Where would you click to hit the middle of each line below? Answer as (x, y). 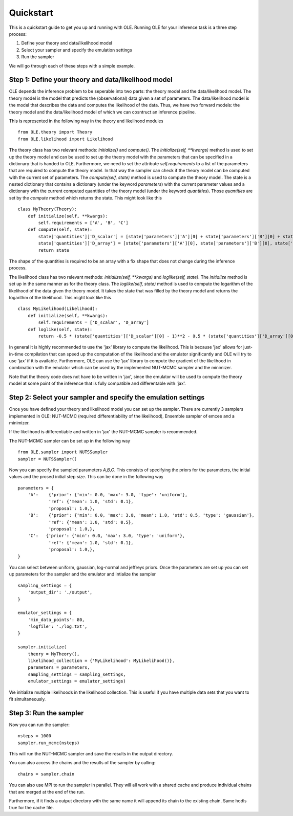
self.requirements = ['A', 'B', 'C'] (84, 223)
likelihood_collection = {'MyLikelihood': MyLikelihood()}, (101, 661)
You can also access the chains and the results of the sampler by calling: (82, 763)
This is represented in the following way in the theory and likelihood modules (86, 121)
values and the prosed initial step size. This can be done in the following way (86, 477)
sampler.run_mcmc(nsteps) (49, 743)
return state (54, 250)
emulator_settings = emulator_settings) (77, 681)
